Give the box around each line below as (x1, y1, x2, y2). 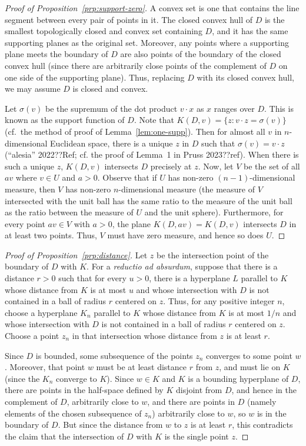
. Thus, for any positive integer (163, 295, 275, 307)
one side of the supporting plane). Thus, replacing (5, 71, 185, 83)
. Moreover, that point (5, 361, 85, 373)
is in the (257, 407, 287, 419)
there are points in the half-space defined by (5, 384, 164, 396)
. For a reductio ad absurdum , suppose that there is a (87, 260, 278, 272)
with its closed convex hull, (197, 71, 294, 83)
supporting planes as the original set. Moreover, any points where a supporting (5, 36, 289, 48)
